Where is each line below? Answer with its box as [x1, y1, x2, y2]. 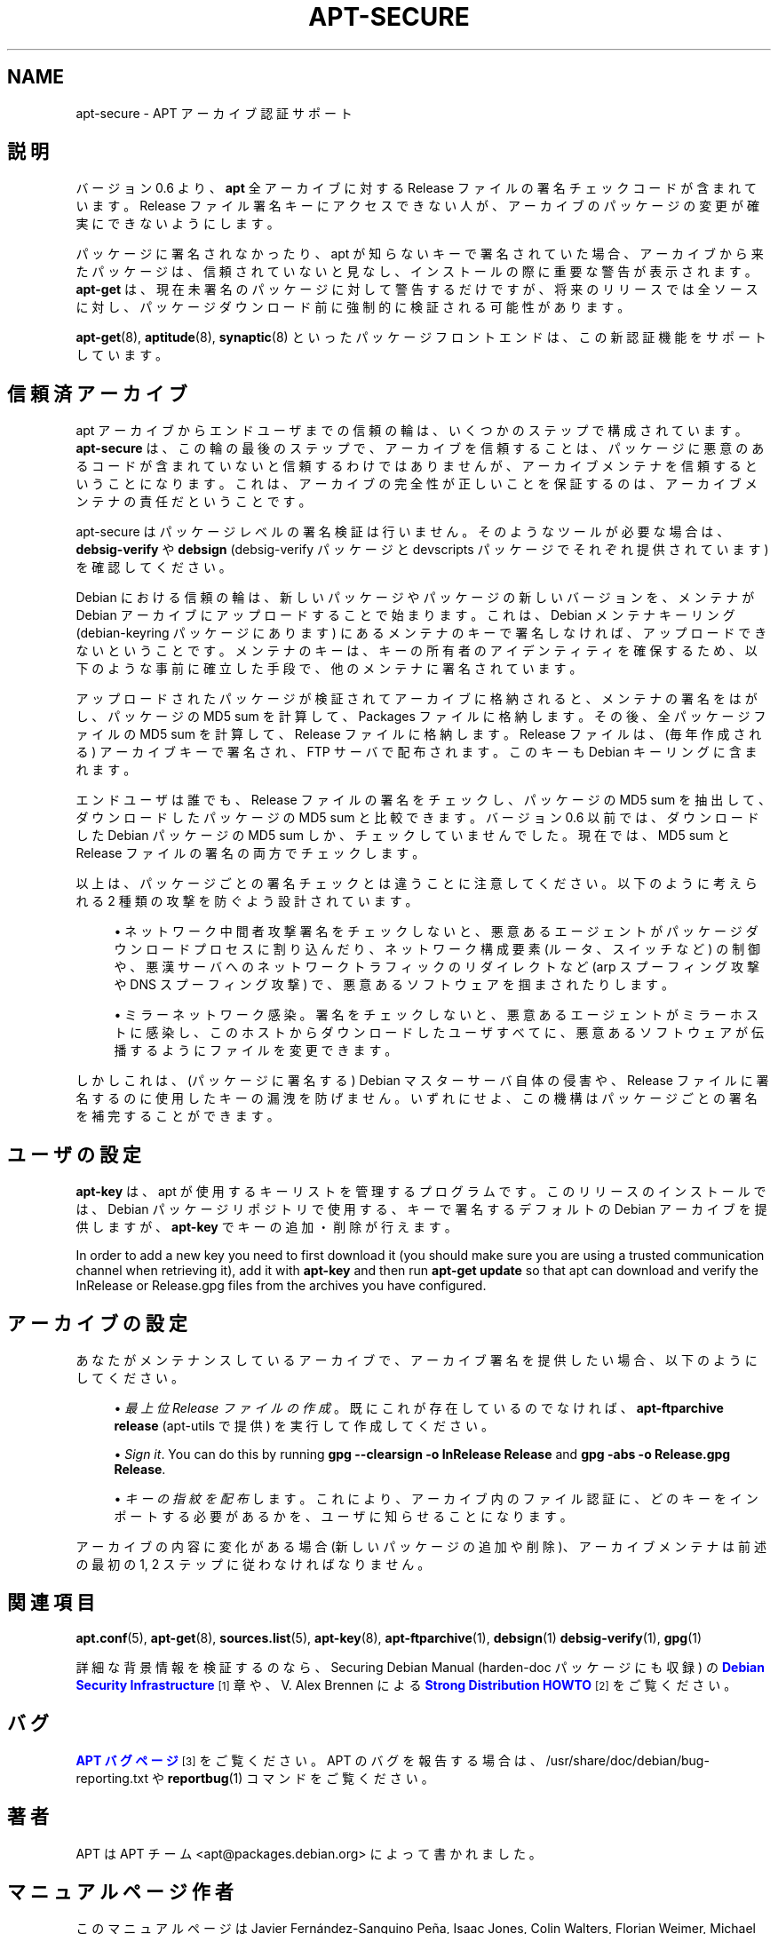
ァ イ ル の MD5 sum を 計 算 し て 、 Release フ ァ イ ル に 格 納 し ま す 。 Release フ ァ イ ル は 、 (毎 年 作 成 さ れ [75, 726, 762, 742]
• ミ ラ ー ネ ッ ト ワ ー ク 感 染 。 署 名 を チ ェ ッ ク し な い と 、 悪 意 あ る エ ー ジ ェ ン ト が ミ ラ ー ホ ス [114, 1007, 758, 1023]
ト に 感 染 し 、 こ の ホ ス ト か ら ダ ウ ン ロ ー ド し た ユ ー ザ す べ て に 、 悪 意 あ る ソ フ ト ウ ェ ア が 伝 [114, 1025, 764, 1041]
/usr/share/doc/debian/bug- [545, 1752, 710, 1768]
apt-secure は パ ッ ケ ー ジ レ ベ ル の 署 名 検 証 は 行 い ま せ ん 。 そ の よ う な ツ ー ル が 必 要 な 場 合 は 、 [75, 524, 730, 540]
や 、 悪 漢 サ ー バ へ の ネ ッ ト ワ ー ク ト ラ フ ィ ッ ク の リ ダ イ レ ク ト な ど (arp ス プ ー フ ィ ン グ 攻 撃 [114, 959, 759, 975]
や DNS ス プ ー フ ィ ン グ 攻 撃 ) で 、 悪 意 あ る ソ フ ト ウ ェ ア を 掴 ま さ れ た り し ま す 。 [114, 977, 675, 993]
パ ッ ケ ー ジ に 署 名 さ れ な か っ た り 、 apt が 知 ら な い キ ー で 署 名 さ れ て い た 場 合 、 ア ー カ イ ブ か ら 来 [75, 246, 764, 262]
